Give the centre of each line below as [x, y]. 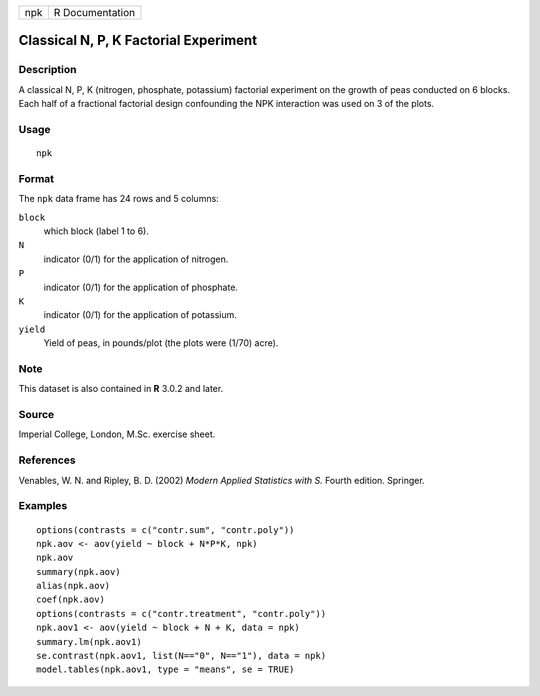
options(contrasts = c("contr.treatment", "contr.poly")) [181, 613]
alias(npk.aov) [73, 586]
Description [47, 70]
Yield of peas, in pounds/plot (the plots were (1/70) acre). [161, 343]
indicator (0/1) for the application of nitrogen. [136, 259]
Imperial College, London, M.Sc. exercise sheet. [117, 434]
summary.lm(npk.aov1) [89, 641]
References [47, 460]
